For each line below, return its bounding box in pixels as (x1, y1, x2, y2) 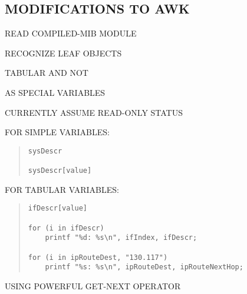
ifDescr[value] (28, 204, 88, 213)
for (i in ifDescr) (28, 223, 104, 232)
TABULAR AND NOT (5, 66, 88, 79)
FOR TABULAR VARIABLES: (5, 183, 119, 195)
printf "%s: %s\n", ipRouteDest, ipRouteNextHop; (45, 263, 243, 272)
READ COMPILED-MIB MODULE (5, 27, 137, 39)
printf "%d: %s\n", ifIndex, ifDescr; (45, 233, 197, 242)
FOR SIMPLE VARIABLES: (5, 126, 110, 138)
